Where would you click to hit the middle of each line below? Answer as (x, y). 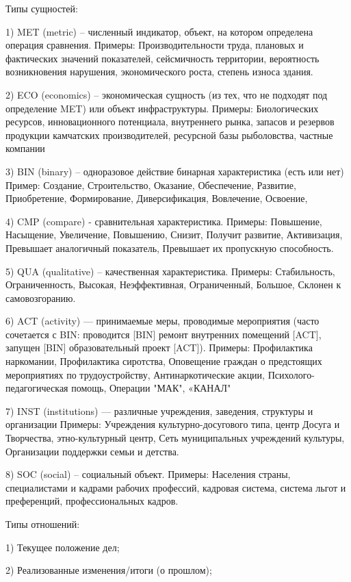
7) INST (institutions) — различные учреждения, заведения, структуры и (159, 410)
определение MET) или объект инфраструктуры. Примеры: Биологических (162, 108)
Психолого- (291, 374)
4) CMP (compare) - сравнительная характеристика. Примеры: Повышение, (164, 221)
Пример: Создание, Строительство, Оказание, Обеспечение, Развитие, (151, 185)
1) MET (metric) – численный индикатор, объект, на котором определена (159, 31)
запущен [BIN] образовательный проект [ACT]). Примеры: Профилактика (159, 347)
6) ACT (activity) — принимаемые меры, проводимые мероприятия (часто (162, 321)
